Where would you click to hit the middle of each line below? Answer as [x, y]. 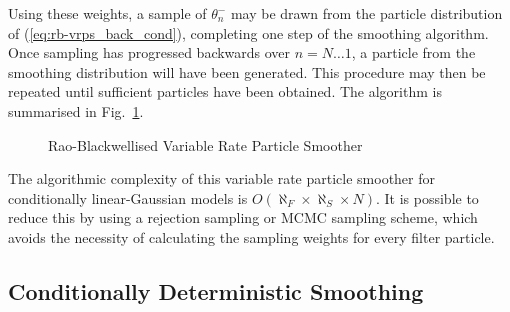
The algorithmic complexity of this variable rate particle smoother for [221, 178]
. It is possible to [427, 197]
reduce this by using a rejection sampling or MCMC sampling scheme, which [243, 217]
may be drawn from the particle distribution [366, 13]
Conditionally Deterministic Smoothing [216, 290]
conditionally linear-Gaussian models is [128, 197]
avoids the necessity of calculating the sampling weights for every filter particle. [251, 236]
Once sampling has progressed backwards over [149, 52]
